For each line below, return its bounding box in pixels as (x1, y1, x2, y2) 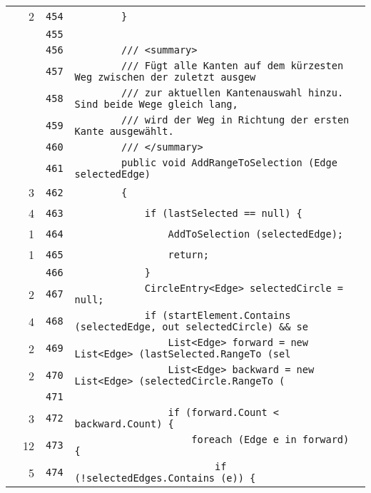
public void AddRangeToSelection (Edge (121, 157, 337, 168)
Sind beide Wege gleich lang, (74, 98, 238, 110)
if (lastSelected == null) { (144, 207, 303, 219)
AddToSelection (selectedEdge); (168, 228, 344, 240)
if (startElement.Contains (144, 310, 291, 321)
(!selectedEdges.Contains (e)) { (74, 472, 256, 484)
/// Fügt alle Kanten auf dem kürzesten (121, 60, 344, 71)
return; (168, 248, 209, 260)
